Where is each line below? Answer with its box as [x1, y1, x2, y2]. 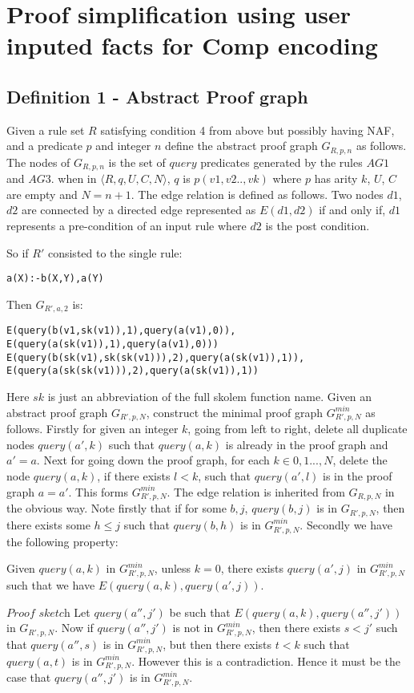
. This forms [68, 483, 129, 500]
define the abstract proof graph [164, 137, 318, 154]
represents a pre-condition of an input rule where [6, 217, 247, 234]
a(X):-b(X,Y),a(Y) [6, 273, 104, 285]
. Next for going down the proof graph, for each [36, 452, 270, 468]
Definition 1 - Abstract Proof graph [6, 83, 308, 108]
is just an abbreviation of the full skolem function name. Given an [47, 387, 372, 404]
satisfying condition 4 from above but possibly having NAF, [100, 121, 395, 138]
